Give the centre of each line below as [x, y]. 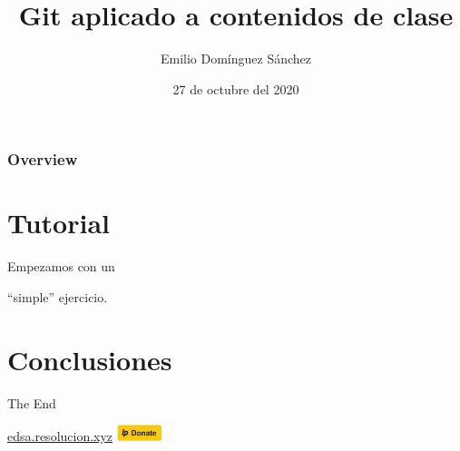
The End [32, 402]
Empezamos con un [61, 266]
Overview [43, 159]
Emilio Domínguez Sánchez [236, 59]
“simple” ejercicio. [58, 296]
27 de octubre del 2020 [236, 88]
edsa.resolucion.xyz [60, 436]
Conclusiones [90, 359]
